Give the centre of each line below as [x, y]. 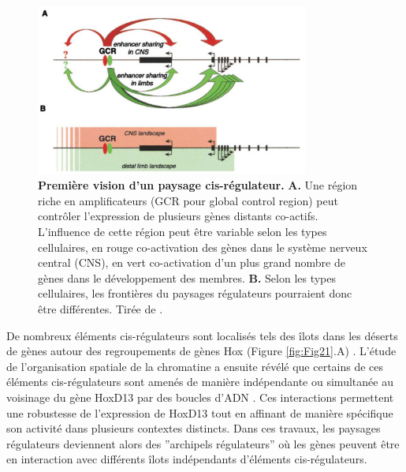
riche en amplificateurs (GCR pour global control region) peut [188, 200]
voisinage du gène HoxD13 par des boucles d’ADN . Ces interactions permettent [200, 397]
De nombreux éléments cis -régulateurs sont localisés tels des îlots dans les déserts [202, 335]
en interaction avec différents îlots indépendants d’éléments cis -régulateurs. [187, 459]
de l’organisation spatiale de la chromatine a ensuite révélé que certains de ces [195, 366]
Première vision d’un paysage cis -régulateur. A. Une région [198, 185]
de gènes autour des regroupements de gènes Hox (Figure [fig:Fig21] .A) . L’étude [201, 351]
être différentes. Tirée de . [101, 308]
